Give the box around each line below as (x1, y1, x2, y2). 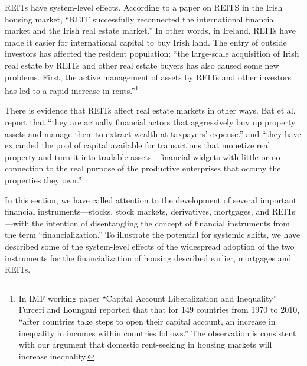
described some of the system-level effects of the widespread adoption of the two (5, 239, 295, 252)
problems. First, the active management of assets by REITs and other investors (5, 70, 292, 83)
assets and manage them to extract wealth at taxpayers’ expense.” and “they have (5, 127, 301, 140)
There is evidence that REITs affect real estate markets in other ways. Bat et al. (5, 104, 296, 116)
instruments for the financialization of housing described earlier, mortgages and (5, 251, 292, 264)
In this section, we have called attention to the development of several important (5, 193, 297, 206)
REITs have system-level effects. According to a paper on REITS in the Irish (5, 1, 283, 13)
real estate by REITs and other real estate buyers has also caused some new (5, 59, 279, 71)
